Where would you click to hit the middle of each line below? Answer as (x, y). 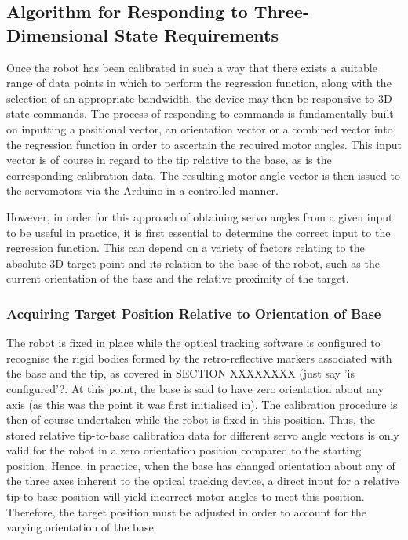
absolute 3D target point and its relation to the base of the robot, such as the (193, 263)
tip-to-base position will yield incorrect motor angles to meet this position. (186, 496)
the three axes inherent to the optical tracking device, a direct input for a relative (203, 481)
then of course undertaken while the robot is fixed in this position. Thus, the (191, 420)
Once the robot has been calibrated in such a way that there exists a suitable (192, 67)
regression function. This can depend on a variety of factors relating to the (186, 248)
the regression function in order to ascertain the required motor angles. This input (204, 144)
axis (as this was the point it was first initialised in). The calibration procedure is (202, 404)
